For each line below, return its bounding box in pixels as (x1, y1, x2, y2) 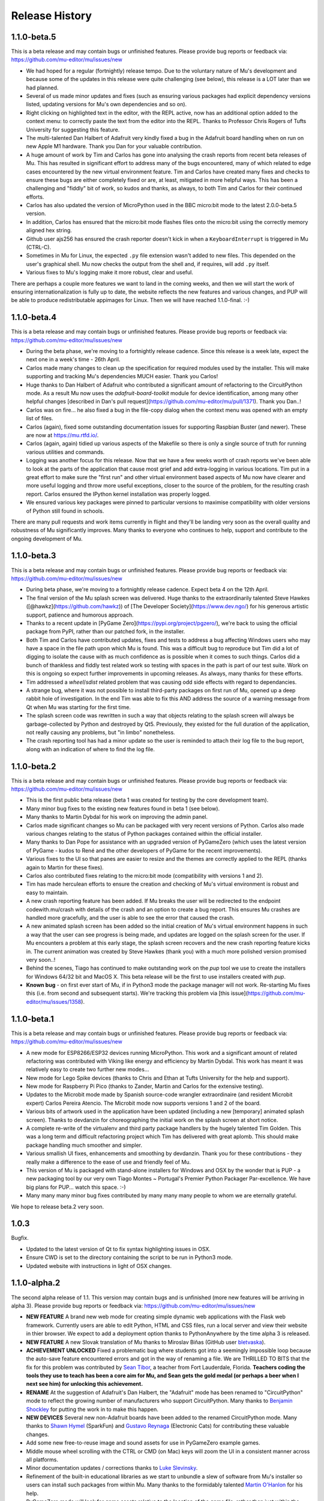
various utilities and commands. (26, 448, 105, 456)
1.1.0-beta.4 (11, 312, 57, 322)
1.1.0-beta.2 (11, 761, 56, 772)
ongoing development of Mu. (11, 535, 83, 542)
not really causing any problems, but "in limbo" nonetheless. (26, 729, 175, 735)
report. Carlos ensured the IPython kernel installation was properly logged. (26, 490, 211, 498)
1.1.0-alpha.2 (11, 1278, 61, 1288)
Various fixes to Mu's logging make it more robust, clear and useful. (26, 269, 193, 276)
